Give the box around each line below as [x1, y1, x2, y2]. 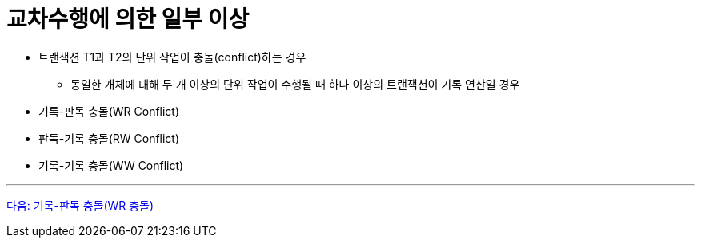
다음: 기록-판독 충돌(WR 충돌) [6, 198, 154, 212]
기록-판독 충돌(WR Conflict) [38, 104, 180, 118]
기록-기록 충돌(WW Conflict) [38, 158, 184, 172]
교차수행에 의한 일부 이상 [6, 6, 250, 33]
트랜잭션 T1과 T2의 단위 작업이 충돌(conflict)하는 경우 [38, 49, 306, 64]
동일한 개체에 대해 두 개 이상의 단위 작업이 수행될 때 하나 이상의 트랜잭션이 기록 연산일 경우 [70, 77, 520, 91]
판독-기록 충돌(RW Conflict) [38, 131, 180, 145]
